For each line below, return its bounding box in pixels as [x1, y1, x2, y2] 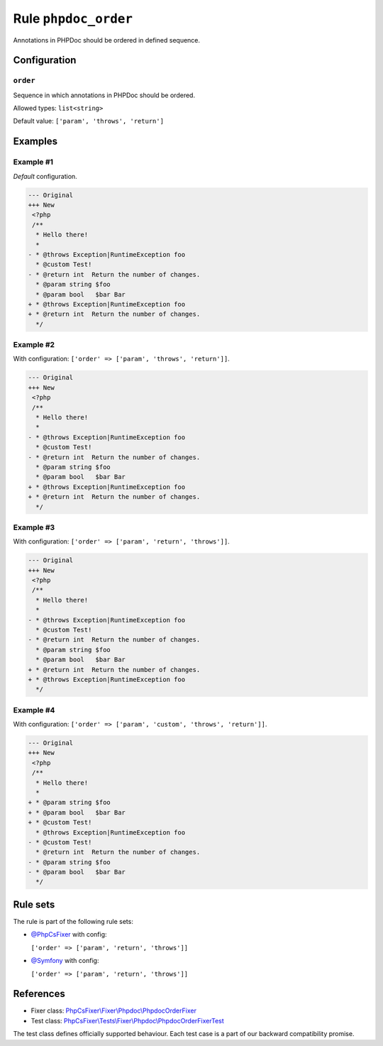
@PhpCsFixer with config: [30, 930, 107, 939]
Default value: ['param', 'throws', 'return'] [13, 117, 165, 126]
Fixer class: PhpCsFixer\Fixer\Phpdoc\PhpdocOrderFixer [30, 1006, 196, 1015]
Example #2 [13, 340, 55, 350]
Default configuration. [13, 172, 77, 180]
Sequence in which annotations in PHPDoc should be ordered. [13, 91, 195, 99]
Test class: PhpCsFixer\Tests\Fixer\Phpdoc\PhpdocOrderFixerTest [30, 1016, 225, 1025]
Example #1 [13, 157, 53, 167]
